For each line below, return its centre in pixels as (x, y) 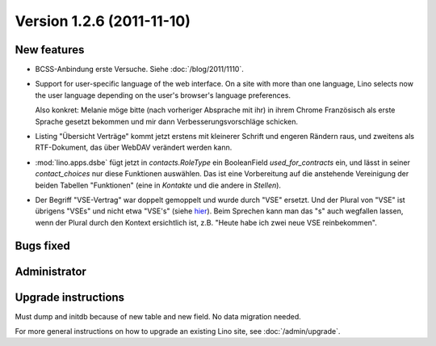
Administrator (50, 271)
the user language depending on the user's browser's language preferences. (163, 95)
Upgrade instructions (70, 297)
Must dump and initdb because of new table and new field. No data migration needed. (158, 316)
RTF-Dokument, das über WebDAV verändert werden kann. (134, 148)
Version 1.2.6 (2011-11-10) (103, 21)
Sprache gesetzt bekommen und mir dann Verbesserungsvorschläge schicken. (167, 121)
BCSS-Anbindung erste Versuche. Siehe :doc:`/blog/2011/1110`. (139, 70)
